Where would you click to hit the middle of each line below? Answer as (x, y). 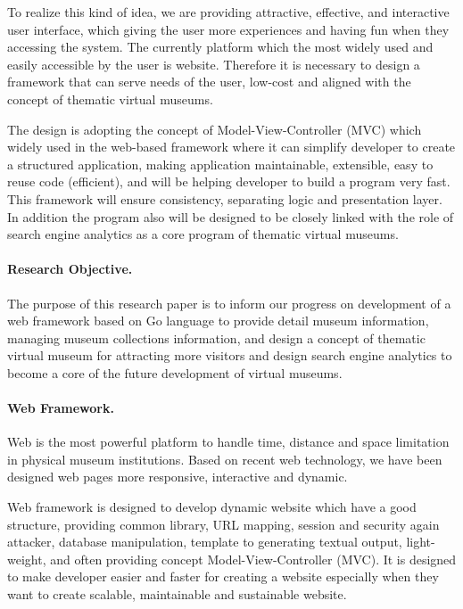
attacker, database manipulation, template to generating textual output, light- (221, 542)
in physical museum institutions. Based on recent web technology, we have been (225, 459)
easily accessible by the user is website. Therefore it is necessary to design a (214, 64)
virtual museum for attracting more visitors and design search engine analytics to (230, 355)
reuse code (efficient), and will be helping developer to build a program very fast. (229, 181)
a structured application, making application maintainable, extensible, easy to (220, 164)
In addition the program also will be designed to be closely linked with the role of (231, 216)
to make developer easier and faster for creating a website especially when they (223, 576)
